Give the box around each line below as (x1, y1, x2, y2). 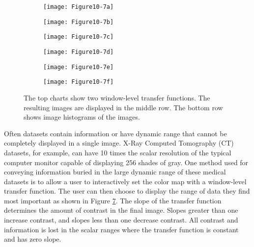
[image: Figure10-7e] (43, 63, 114, 71)
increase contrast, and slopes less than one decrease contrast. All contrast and (4, 215, 238, 225)
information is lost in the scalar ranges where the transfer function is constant (4, 224, 239, 234)
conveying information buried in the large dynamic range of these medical (4, 167, 226, 177)
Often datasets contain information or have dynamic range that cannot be (4, 128, 227, 138)
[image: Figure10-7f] (43, 78, 114, 86)
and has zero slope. (4, 234, 61, 244)
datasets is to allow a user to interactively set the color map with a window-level (4, 176, 247, 186)
